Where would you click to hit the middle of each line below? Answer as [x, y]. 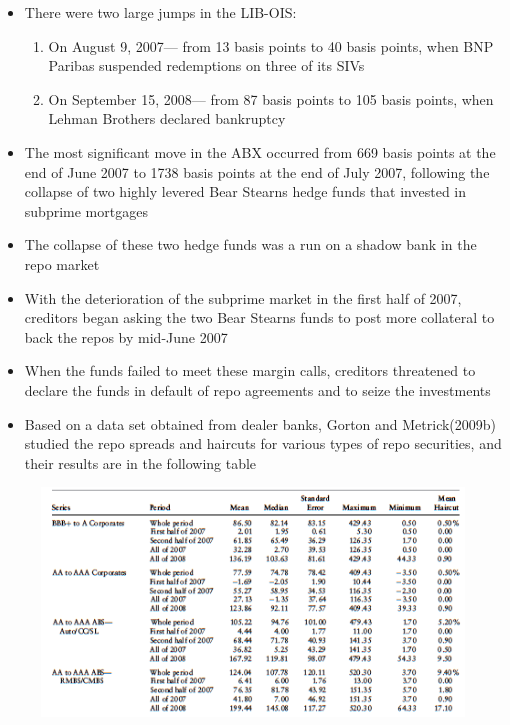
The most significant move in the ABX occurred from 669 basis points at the [260, 151]
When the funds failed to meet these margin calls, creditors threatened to [250, 370]
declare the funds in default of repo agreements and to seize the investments [257, 389]
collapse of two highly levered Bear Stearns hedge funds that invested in [245, 191]
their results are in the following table [140, 462]
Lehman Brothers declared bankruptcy [167, 118]
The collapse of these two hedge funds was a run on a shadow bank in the [250, 244]
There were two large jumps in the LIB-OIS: [160, 12]
